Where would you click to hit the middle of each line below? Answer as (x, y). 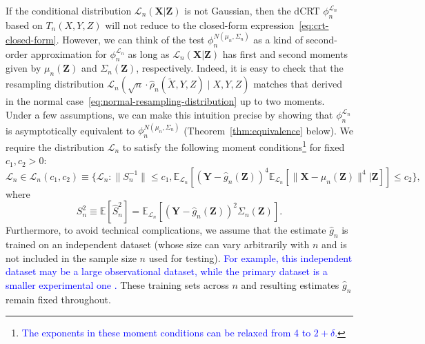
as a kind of (278, 39)
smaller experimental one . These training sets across (117, 284)
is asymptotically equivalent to (70, 130)
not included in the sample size (71, 257)
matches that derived (298, 84)
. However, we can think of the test (130, 39)
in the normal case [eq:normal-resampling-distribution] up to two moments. (165, 101)
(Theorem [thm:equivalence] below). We (268, 130)
